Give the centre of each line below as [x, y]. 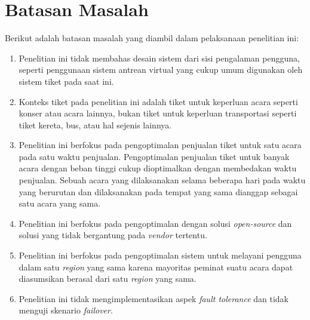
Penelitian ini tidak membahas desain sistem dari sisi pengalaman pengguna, [159, 58]
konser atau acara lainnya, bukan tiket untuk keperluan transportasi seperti [158, 113]
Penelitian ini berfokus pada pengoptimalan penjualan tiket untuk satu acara [160, 145]
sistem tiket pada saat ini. [66, 81]
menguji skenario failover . [66, 310]
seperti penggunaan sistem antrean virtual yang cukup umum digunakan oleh [161, 70]
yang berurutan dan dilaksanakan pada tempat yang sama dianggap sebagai [158, 191]
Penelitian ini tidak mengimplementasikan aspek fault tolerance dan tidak [154, 298]
